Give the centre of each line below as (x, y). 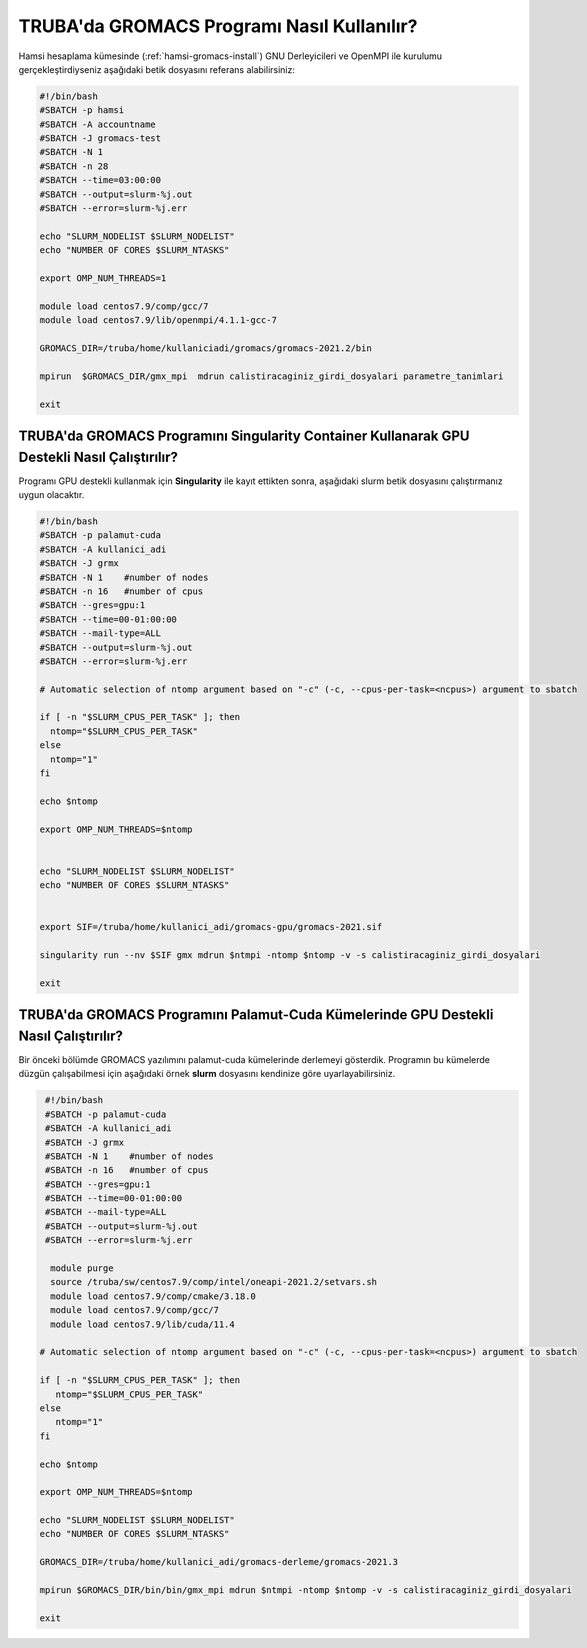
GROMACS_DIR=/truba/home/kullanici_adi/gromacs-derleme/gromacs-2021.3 (219, 1562)
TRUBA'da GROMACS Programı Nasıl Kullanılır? (218, 26)
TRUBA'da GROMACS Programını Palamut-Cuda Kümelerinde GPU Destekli (256, 1015)
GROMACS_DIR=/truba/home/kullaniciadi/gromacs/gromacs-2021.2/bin (205, 348)
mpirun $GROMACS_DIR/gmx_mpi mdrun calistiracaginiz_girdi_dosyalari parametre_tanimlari (271, 376)
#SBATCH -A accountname (98, 124)
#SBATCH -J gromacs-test (100, 138)
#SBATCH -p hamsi (82, 110)
